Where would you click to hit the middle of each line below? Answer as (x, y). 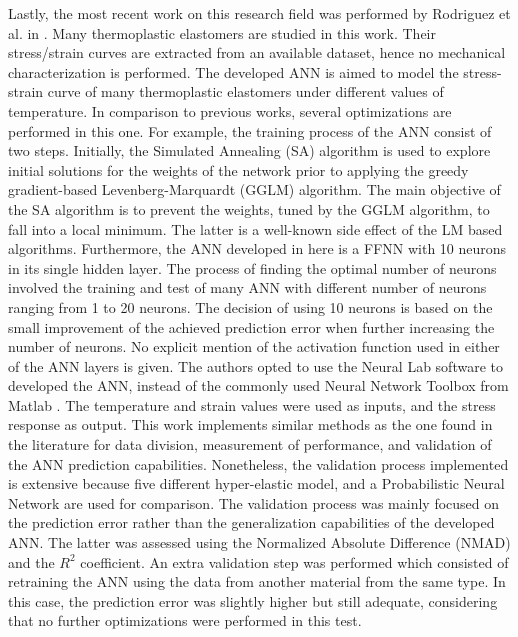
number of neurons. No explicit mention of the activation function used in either (254, 346)
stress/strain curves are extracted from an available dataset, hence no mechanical (257, 52)
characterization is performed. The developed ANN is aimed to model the (233, 71)
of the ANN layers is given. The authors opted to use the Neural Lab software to (255, 365)
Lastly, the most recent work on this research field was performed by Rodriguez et (259, 13)
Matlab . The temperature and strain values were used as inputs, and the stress (252, 404)
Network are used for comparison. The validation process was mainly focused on (254, 502)
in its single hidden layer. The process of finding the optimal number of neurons (252, 267)
